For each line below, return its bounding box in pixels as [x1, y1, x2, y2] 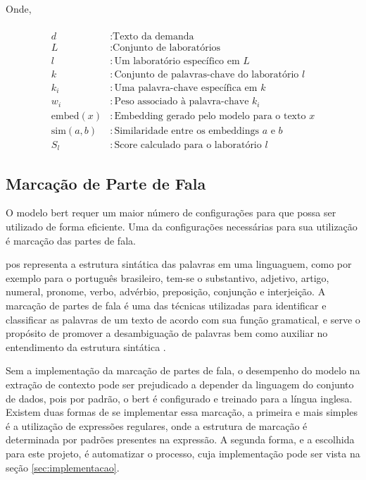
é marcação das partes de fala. [6, 233, 136, 247]
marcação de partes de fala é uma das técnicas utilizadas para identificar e [6, 298, 327, 313]
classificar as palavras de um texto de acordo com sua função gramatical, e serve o [6, 312, 360, 326]
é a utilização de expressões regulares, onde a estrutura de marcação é [6, 418, 308, 433]
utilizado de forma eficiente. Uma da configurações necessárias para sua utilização [6, 219, 358, 234]
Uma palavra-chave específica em [114, 82, 258, 93]
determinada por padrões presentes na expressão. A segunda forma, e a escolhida [6, 432, 355, 447]
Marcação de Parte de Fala [6, 172, 206, 194]
